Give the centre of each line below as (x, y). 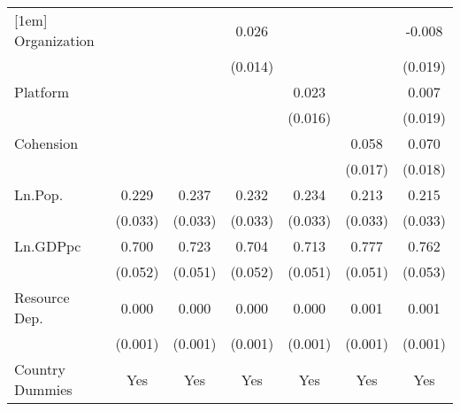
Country (40, 369)
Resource (42, 297)
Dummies (43, 389)
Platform (42, 92)
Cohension (46, 143)
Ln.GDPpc (48, 246)
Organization (54, 40)
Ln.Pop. (39, 194)
